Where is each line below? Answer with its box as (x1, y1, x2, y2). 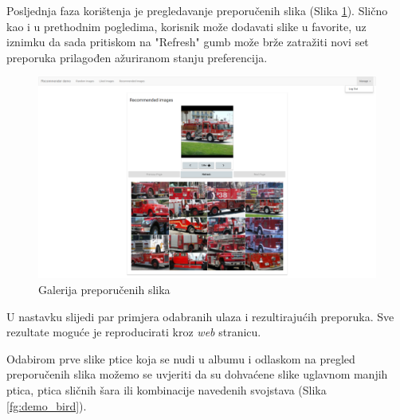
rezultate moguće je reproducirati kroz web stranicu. (6, 324, 261, 340)
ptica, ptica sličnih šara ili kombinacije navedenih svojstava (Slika (6, 381, 327, 398)
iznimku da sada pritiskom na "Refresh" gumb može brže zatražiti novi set (6, 33, 369, 50)
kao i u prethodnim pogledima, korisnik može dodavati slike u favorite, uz (6, 18, 367, 34)
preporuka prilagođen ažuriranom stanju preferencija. (6, 49, 268, 65)
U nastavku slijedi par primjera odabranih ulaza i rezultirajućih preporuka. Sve (6, 308, 394, 324)
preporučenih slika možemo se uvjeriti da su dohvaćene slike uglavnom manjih (6, 366, 388, 383)
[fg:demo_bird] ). (6, 397, 87, 414)
